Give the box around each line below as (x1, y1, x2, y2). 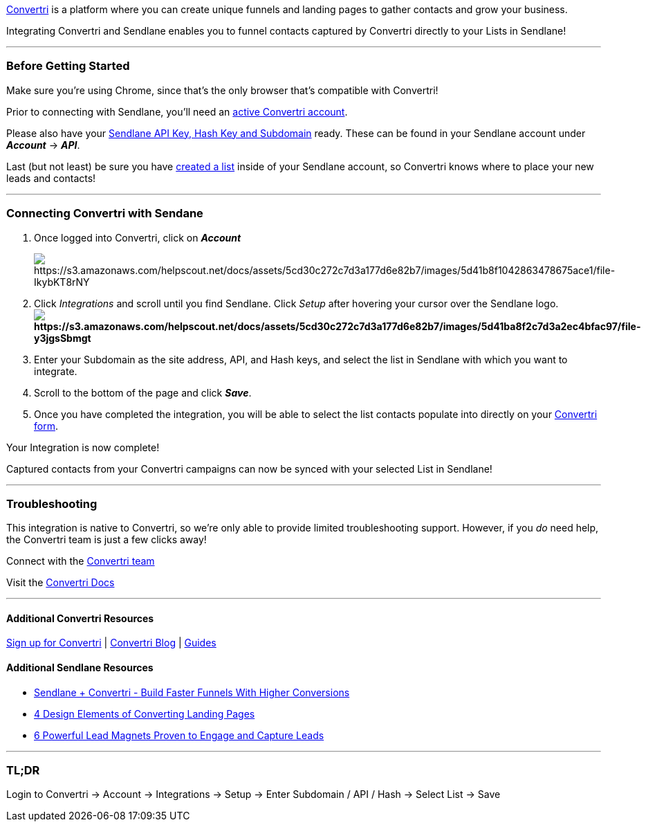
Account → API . (6, 138, 80, 151)
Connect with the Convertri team (6, 555, 155, 567)
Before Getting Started (6, 59, 130, 73)
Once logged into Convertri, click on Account (34, 231, 241, 244)
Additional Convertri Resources (6, 612, 154, 624)
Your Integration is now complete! (6, 441, 160, 453)
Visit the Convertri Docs (6, 576, 115, 589)
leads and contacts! (6, 172, 96, 184)
